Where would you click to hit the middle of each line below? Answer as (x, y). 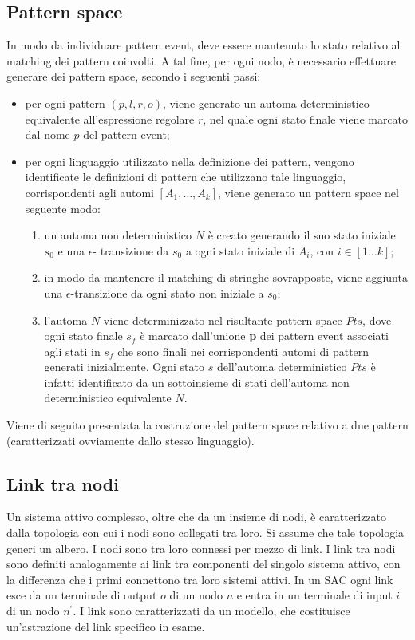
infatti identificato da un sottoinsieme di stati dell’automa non (197, 382)
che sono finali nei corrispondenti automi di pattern (243, 351)
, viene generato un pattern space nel (308, 192)
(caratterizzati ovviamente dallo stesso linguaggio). (130, 440)
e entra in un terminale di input (314, 595)
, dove (377, 320)
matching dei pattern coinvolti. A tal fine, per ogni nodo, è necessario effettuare (201, 60)
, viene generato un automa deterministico (266, 103)
